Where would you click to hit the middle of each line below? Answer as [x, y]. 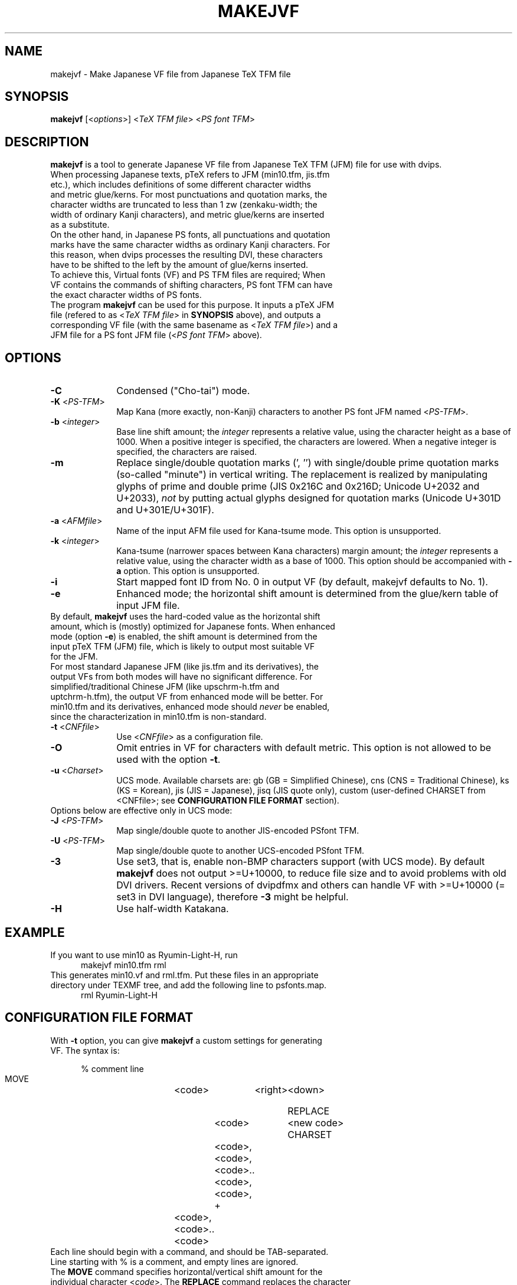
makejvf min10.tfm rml [124, 965]
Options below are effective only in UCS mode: [141, 811]
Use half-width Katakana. [173, 909]
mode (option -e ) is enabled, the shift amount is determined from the [184, 637]
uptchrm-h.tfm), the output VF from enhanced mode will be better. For [187, 697]
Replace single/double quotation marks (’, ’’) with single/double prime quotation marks [308, 463]
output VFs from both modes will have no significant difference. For [181, 677]
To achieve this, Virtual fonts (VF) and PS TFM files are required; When [188, 275]
